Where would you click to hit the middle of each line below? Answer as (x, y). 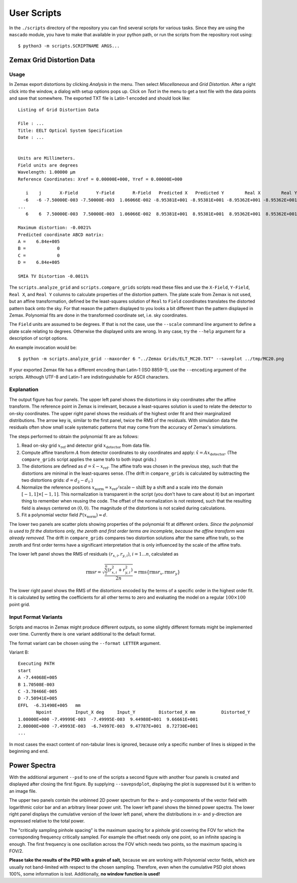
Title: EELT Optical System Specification (70, 130)
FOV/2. (16, 851)
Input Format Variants (36, 617)
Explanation (24, 389)
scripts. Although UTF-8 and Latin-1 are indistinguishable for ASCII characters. (89, 377)
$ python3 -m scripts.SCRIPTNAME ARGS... (69, 46)
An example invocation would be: (43, 347)
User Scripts (35, 13)
